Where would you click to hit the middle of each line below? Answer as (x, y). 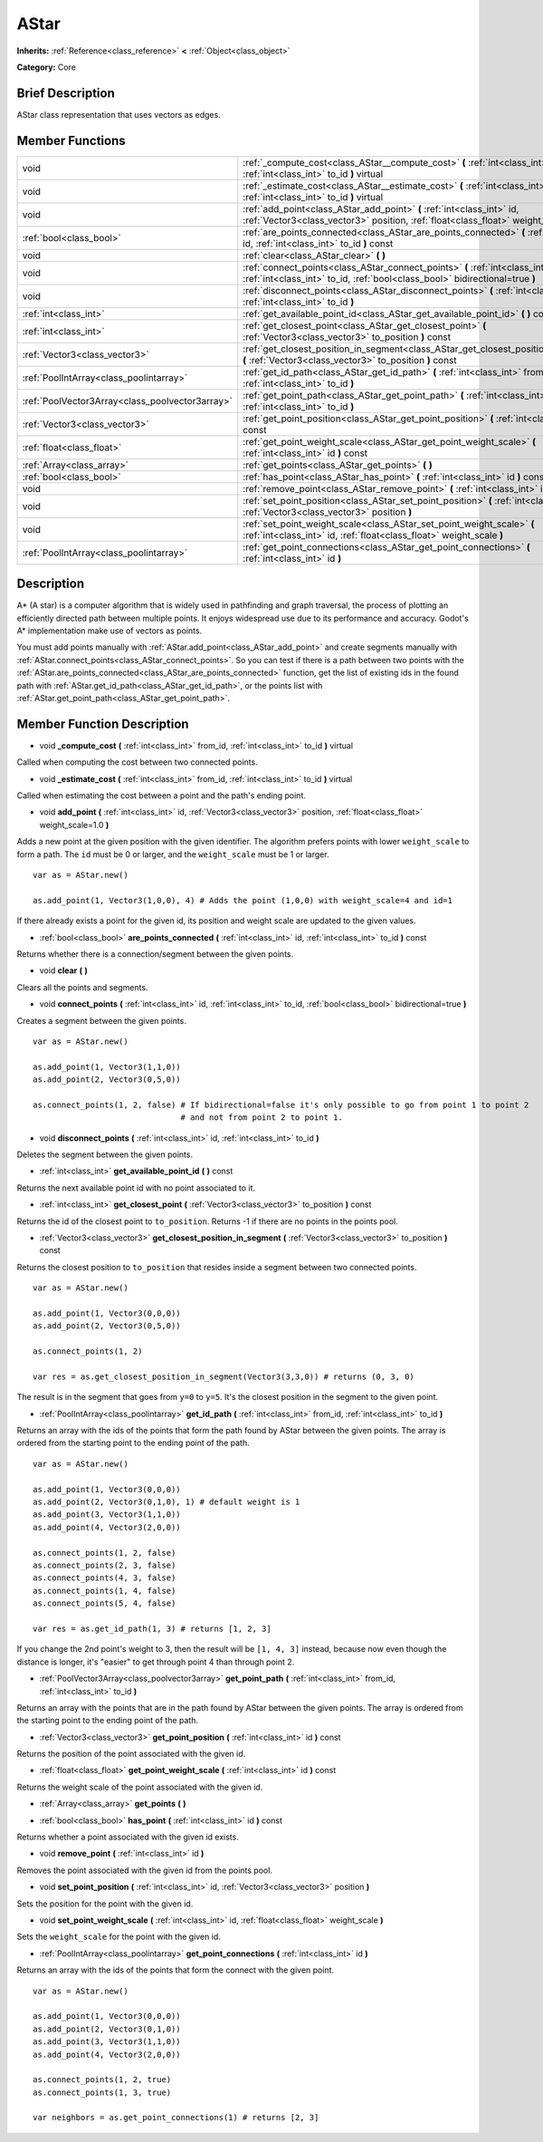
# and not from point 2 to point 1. (262, 1118)
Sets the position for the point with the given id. (105, 1904)
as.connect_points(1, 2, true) (102, 2080)
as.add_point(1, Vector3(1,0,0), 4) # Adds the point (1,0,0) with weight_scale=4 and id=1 (243, 900)
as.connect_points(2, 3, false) (105, 1565)
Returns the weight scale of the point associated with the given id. (140, 1787)
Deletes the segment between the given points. (105, 1154)
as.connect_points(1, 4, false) (105, 1591)
